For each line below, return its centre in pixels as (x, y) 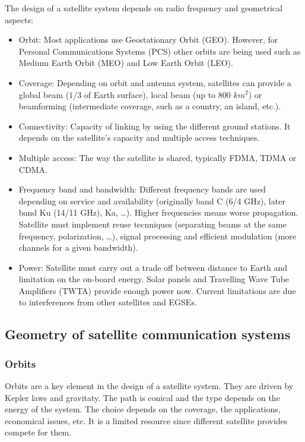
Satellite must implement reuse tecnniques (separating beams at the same (152, 224)
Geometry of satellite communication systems (148, 334)
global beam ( (44, 94)
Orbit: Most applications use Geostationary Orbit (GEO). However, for (148, 40)
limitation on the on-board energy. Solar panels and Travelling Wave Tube (154, 279)
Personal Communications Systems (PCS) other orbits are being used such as (160, 51)
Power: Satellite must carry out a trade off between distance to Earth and (153, 267)
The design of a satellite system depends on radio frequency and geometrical (144, 8)
